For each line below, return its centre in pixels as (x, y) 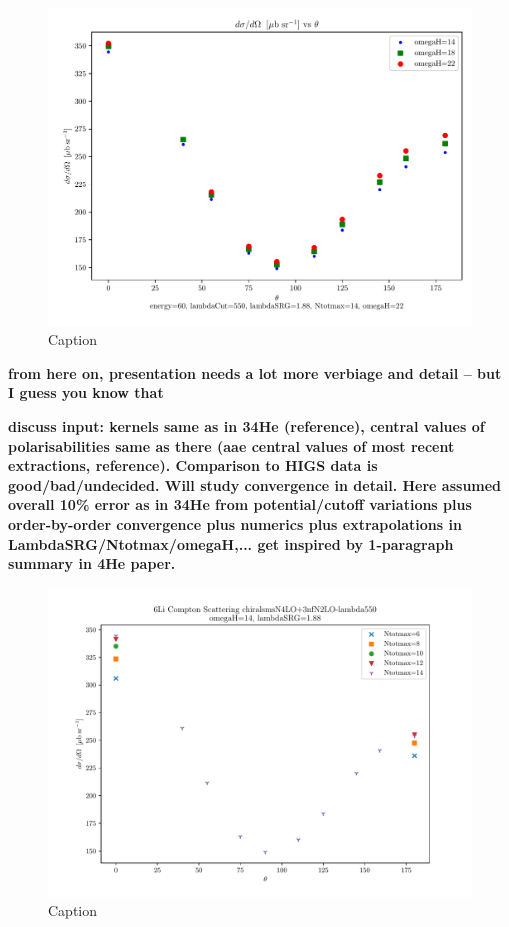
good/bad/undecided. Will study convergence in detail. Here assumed (255, 484)
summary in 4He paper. (92, 563)
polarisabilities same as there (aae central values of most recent (231, 445)
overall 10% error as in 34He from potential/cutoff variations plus (240, 504)
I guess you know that (86, 392)
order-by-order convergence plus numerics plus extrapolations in (235, 523)
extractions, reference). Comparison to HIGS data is (193, 465)
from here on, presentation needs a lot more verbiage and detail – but (255, 372)
